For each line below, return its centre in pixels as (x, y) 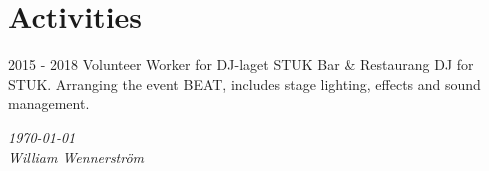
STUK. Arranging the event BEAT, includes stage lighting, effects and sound (244, 83)
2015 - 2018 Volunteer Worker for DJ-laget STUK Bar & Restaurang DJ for (241, 64)
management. (49, 103)
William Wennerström (76, 156)
